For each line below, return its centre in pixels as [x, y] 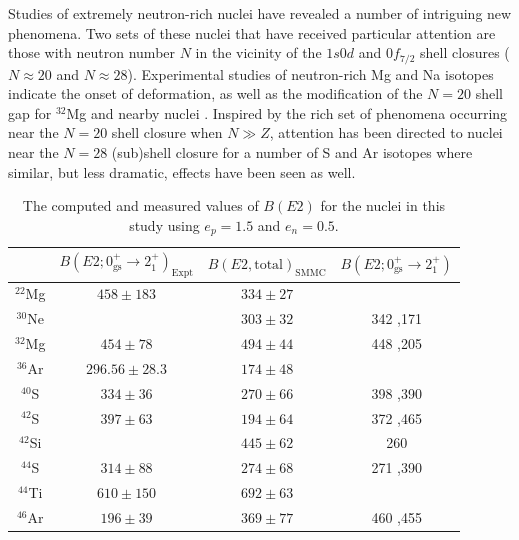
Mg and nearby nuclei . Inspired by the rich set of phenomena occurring [287, 112]
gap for [30, 112]
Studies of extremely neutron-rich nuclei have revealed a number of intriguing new [260, 13]
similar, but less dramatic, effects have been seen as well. [182, 171]
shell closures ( [465, 52]
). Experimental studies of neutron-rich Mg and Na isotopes [310, 73]
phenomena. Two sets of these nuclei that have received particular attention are [252, 32]
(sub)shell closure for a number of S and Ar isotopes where [292, 152]
